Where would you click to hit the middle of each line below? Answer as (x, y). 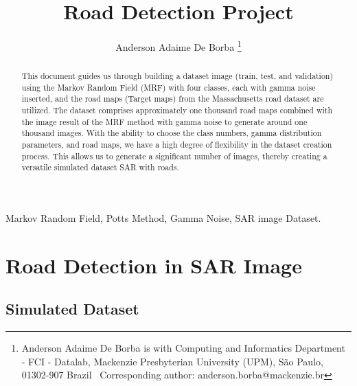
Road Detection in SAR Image (154, 265)
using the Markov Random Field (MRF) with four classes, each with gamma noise (169, 87)
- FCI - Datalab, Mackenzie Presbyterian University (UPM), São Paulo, (172, 361)
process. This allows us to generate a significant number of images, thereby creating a (174, 156)
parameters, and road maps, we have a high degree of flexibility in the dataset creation (177, 145)
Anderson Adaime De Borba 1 (178, 46)
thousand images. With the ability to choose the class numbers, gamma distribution (172, 133)
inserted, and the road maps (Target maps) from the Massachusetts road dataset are (173, 99)
